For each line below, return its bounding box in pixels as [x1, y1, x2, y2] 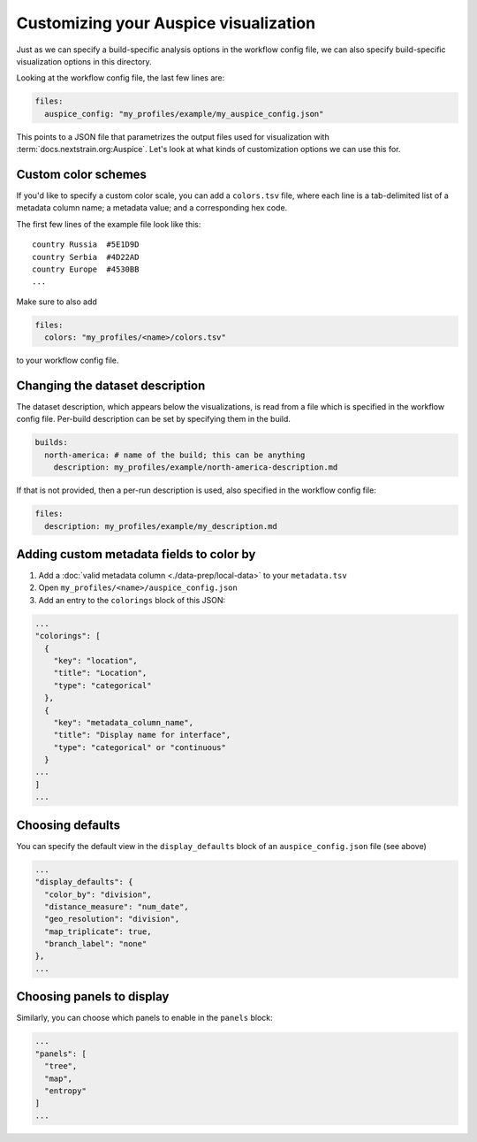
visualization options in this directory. [16, 56, 152, 66]
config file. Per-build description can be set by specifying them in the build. [16, 414, 291, 425]
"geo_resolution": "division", [44, 914, 180, 924]
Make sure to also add [16, 296, 97, 307]
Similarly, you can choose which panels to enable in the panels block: [16, 1013, 273, 1023]
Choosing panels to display [16, 989, 170, 1004]
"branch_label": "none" [44, 939, 148, 949]
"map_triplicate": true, [44, 926, 152, 937]
